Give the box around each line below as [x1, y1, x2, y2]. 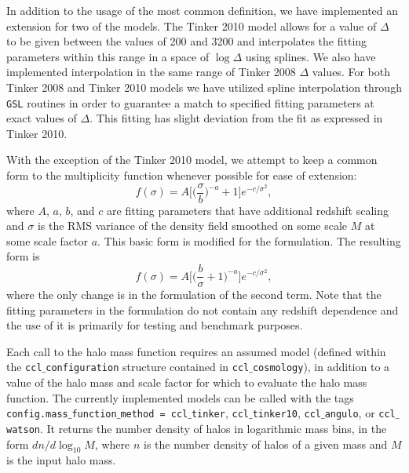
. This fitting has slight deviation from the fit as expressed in [89, 110, 383, 126]
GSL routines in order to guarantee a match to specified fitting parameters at [6, 94, 374, 111]
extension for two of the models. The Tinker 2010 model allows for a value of [6, 17, 377, 34]
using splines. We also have [245, 48, 376, 64]
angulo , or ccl [324, 405, 396, 421]
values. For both [312, 64, 390, 80]
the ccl [6, 358, 42, 375]
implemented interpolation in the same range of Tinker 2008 [6, 64, 296, 80]
